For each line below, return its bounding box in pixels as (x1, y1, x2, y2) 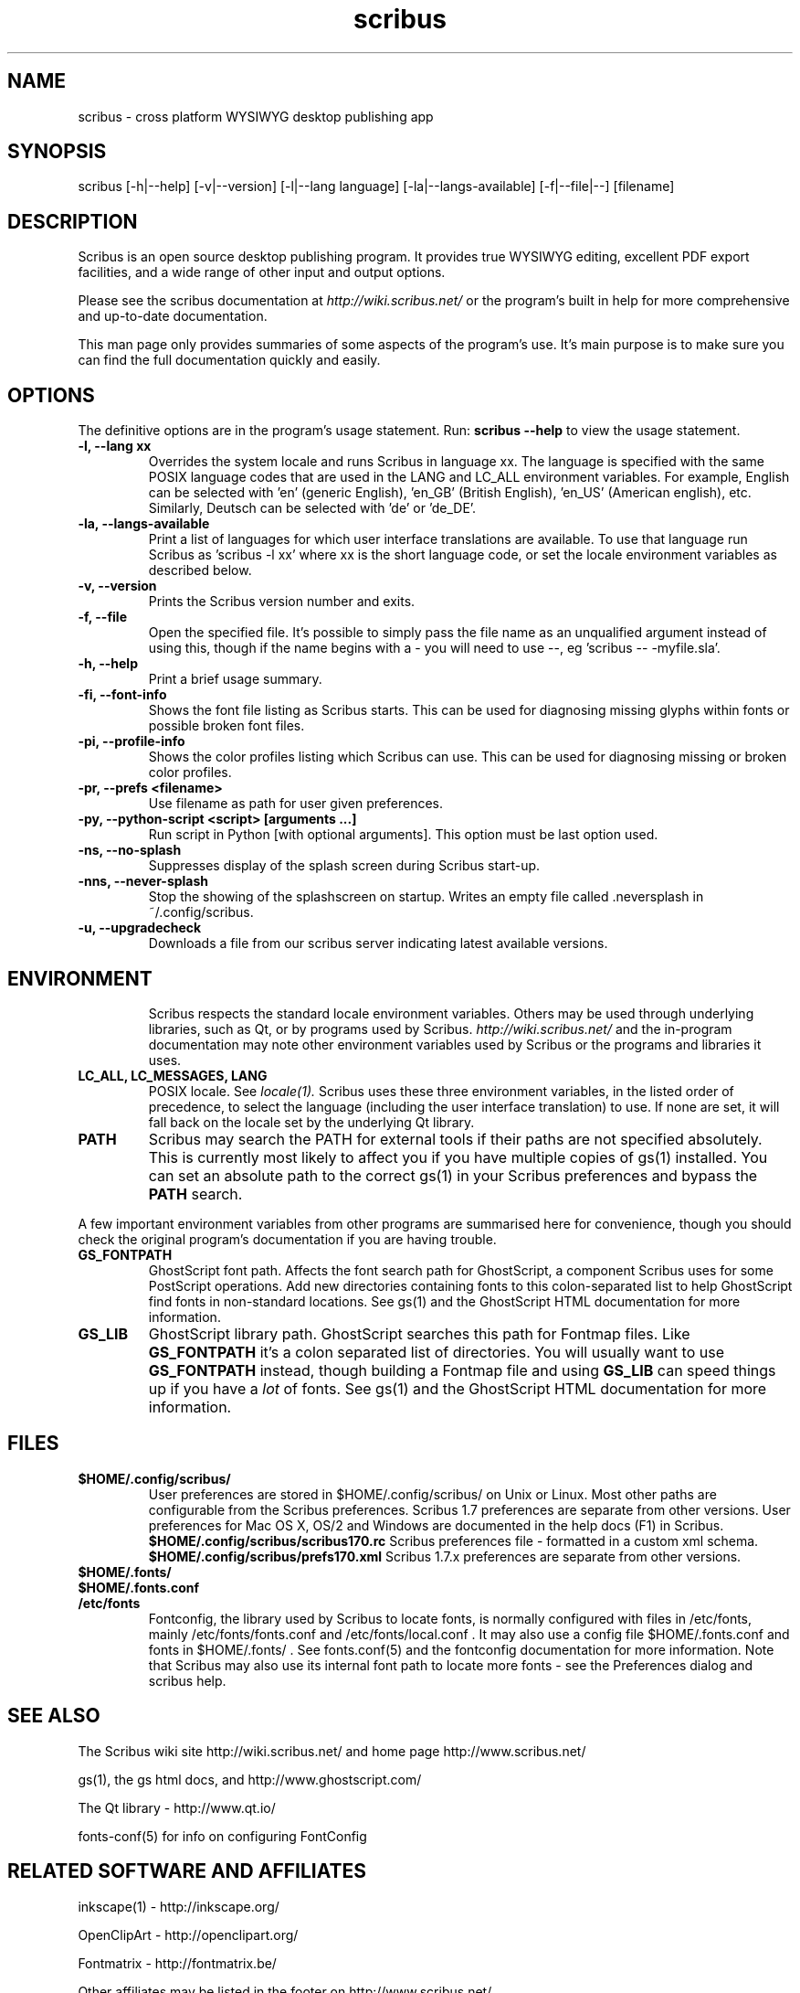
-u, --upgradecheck (78, 920, 202, 936)
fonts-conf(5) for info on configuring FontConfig (78, 1828, 367, 1844)
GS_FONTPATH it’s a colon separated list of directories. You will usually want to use (148, 1342, 724, 1361)
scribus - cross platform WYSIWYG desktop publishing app (78, 108, 434, 124)
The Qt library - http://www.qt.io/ (78, 1799, 276, 1816)
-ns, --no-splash (78, 842, 182, 858)
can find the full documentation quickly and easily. (78, 352, 381, 368)
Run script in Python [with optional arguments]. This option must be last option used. (148, 826, 658, 843)
